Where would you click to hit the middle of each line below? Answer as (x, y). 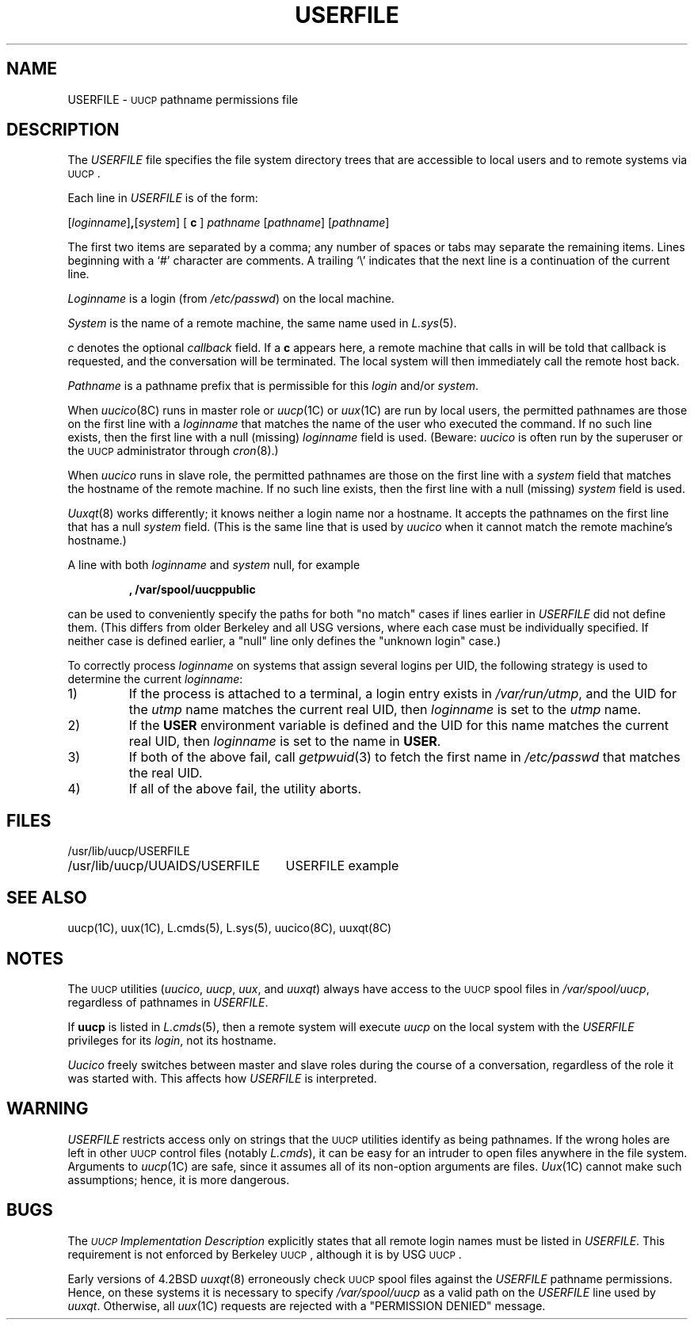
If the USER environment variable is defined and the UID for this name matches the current (398, 726)
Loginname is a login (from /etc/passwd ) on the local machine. (231, 299)
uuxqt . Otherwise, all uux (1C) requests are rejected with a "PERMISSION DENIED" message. (307, 1305)
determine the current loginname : (155, 679)
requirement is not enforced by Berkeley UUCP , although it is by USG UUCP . (265, 1254)
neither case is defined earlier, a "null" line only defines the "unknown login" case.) (284, 641)
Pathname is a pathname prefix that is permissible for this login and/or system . (273, 386)
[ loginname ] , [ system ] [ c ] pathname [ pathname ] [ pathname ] (229, 223)
